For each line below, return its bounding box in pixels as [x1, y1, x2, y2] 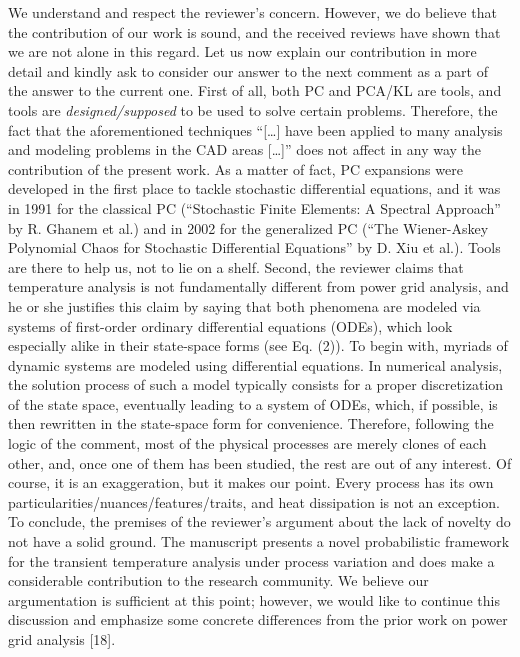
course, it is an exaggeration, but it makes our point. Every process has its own [8, 472, 494, 493]
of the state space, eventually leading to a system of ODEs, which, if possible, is [8, 393, 498, 414]
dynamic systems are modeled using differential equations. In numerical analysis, [8, 354, 503, 375]
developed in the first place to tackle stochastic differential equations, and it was [8, 178, 501, 199]
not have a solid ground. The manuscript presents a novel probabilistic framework [8, 531, 510, 552]
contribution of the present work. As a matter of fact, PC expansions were [8, 158, 463, 179]
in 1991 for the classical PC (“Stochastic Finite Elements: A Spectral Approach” [8, 197, 501, 218]
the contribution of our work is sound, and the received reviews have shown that [8, 21, 501, 42]
